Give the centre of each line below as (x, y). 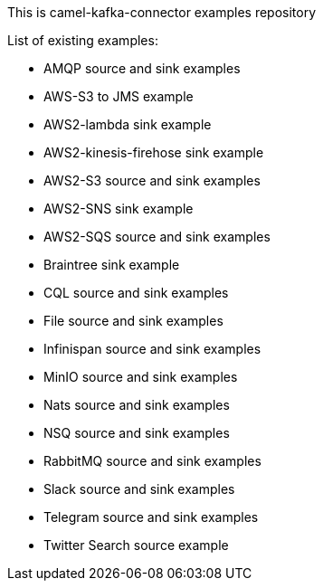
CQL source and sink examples (136, 293)
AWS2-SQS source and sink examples (157, 237)
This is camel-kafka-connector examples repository (162, 12)
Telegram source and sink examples (151, 517)
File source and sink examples (133, 321)
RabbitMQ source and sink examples (152, 461)
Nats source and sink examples (137, 405)
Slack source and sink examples (139, 489)
